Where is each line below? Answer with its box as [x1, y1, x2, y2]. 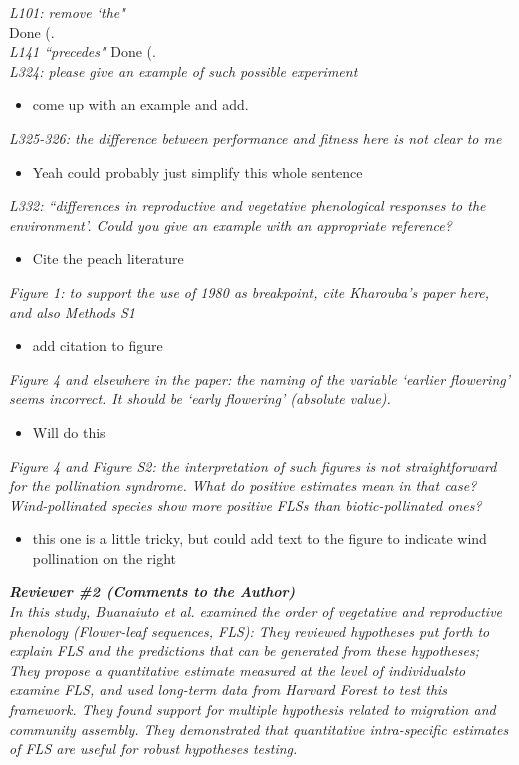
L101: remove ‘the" [9, 2, 125, 22]
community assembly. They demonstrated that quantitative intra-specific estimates [9, 718, 509, 739]
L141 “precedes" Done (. [9, 41, 156, 62]
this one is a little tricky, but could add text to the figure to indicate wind [32, 528, 487, 549]
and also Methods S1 [9, 301, 135, 322]
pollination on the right [32, 547, 176, 568]
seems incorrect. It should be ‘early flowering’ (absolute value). [9, 388, 391, 409]
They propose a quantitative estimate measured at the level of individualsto [9, 659, 466, 680]
